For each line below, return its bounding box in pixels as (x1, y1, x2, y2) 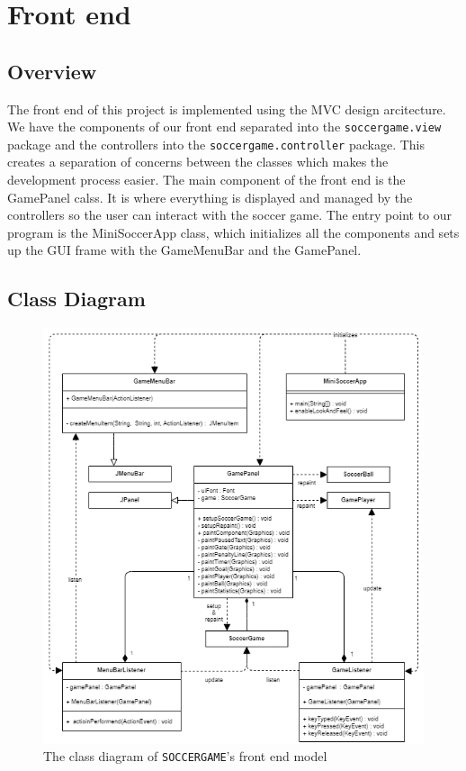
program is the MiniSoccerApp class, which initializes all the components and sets (7, 222, 460, 241)
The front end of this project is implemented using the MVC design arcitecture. (7, 99, 446, 118)
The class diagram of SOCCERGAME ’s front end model (43, 747, 327, 766)
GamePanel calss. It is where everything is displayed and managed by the (7, 187, 413, 206)
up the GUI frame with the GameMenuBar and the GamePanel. (7, 240, 362, 259)
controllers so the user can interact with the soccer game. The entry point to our (7, 205, 453, 224)
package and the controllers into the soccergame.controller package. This (7, 134, 426, 153)
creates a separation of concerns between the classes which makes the (7, 152, 389, 171)
